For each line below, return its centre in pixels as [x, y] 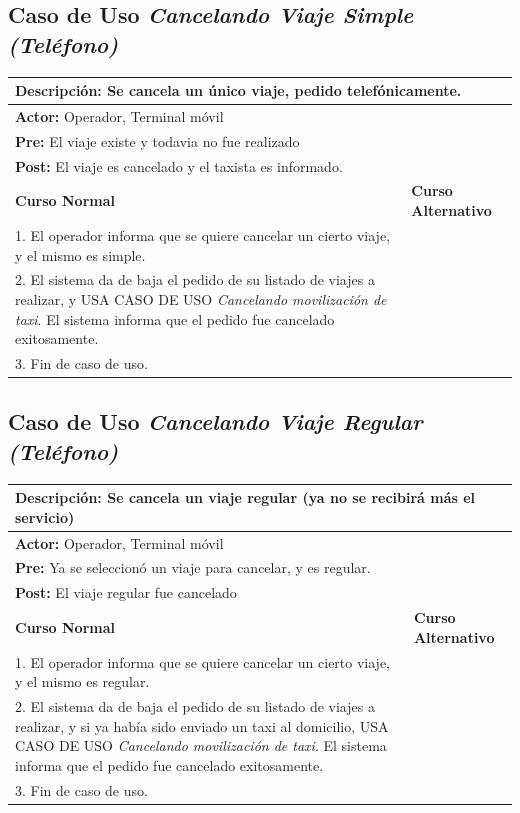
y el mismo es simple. [80, 254]
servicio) [45, 516]
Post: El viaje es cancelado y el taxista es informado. [179, 165]
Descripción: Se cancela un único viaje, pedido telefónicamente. [238, 90]
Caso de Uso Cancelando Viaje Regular [215, 421]
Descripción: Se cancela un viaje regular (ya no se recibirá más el [245, 497]
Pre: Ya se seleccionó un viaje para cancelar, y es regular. [193, 567]
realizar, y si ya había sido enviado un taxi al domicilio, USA [202, 725]
